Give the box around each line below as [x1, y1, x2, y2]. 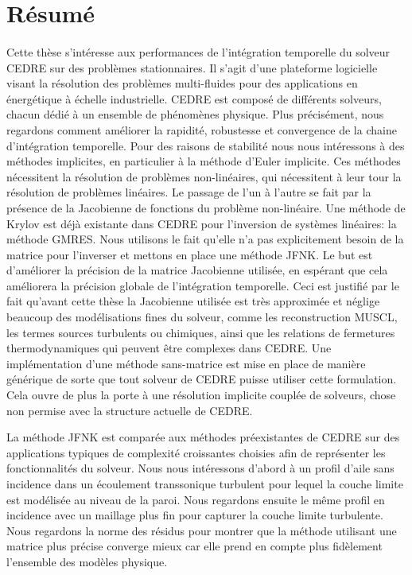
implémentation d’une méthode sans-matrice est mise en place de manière [6, 355, 366, 371]
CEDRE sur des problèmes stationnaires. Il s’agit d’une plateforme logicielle [6, 59, 378, 76]
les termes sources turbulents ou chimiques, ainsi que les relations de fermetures [6, 324, 395, 340]
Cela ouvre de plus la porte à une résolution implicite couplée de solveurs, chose [6, 387, 396, 403]
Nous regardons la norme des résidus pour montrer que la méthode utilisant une [6, 522, 397, 538]
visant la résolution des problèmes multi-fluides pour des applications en [6, 75, 358, 91]
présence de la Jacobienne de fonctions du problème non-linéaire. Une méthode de [6, 199, 406, 216]
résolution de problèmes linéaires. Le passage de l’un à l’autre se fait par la [6, 184, 371, 200]
